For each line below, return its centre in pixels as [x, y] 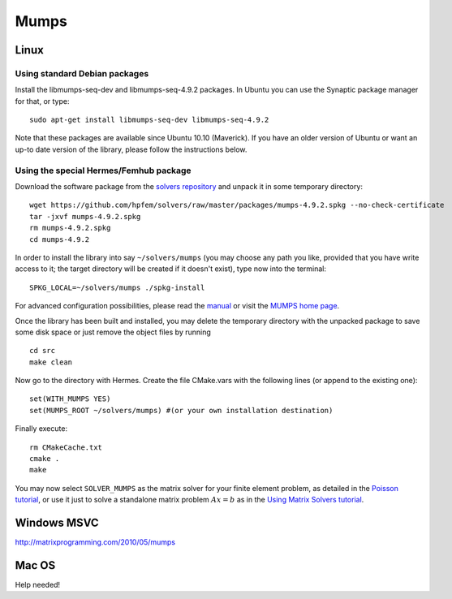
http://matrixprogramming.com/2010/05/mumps [95, 542]
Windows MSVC [57, 523]
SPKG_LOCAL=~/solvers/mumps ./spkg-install [117, 287]
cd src [43, 351]
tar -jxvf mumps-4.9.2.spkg [85, 216]
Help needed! [38, 585]
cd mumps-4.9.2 [60, 239]
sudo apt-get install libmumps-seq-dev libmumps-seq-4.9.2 [149, 120]
